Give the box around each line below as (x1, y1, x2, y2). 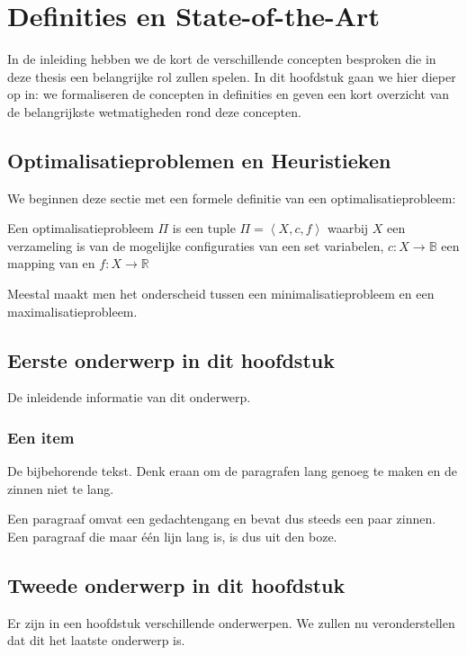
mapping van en (7, 254, 95, 273)
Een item (7, 426, 75, 448)
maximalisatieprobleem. (7, 301, 138, 320)
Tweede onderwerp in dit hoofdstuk (7, 571, 346, 599)
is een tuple (172, 219, 236, 238)
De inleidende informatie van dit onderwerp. (7, 388, 251, 407)
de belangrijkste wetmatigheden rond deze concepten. (7, 102, 301, 121)
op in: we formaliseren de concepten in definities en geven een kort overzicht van (7, 85, 450, 103)
